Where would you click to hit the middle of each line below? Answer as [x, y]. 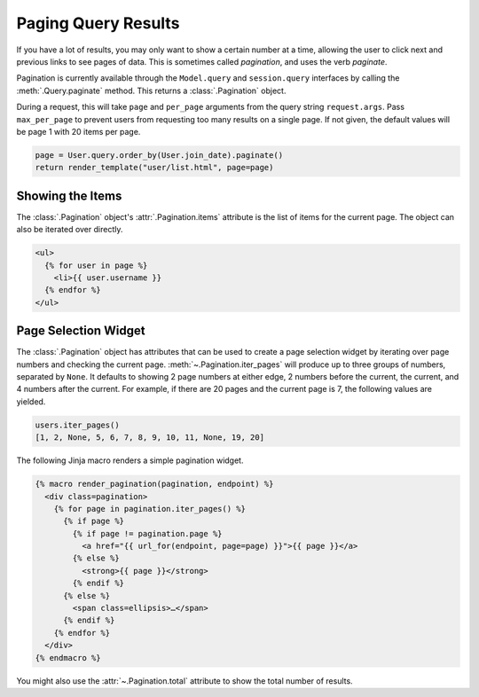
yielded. [31, 401]
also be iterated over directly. [70, 230]
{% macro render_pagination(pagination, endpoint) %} [154, 484]
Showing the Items [69, 196]
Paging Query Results [98, 23]
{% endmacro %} [68, 658]
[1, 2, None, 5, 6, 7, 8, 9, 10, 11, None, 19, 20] [150, 438]
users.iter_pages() [77, 425]
